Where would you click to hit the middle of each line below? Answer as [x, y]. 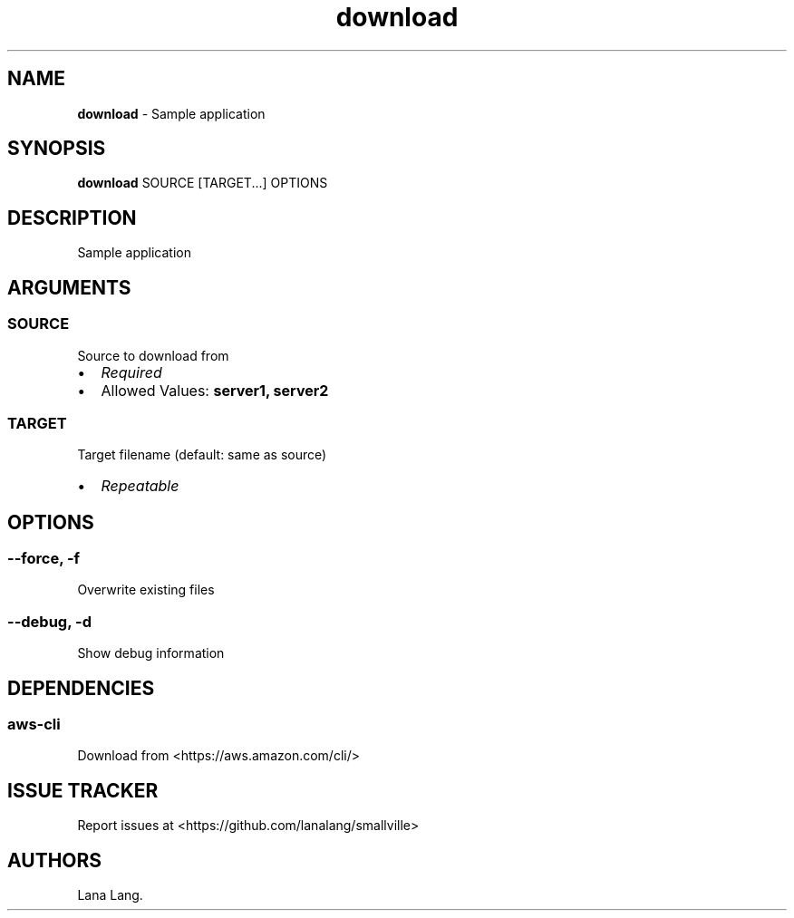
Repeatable [140, 486]
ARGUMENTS [69, 287]
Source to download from [153, 355]
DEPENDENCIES [81, 688]
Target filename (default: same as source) [202, 455]
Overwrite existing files [146, 590]
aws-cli [34, 725]
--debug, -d [49, 621]
